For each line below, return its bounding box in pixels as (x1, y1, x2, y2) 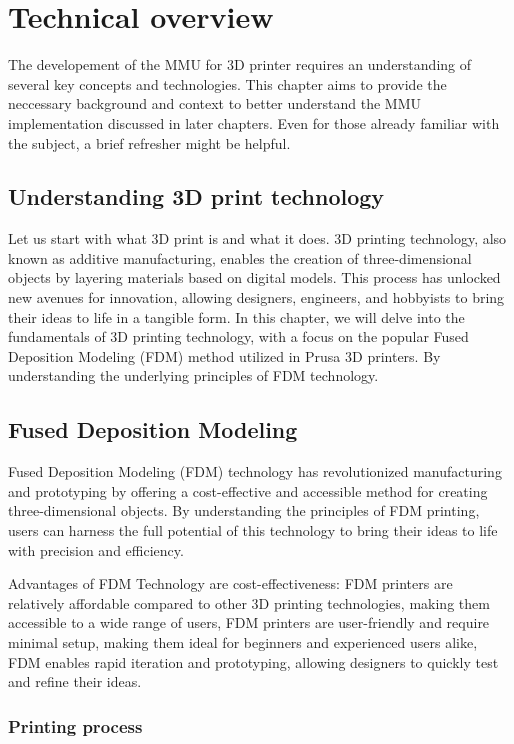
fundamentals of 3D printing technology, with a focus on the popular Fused (8, 326, 469, 347)
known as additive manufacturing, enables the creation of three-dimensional (8, 247, 472, 268)
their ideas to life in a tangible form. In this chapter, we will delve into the (8, 306, 465, 327)
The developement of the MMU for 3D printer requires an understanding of (8, 54, 472, 75)
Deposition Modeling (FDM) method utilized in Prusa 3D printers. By (8, 345, 441, 366)
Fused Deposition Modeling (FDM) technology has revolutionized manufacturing (8, 461, 502, 482)
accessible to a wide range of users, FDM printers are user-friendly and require (8, 612, 490, 633)
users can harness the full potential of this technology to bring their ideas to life (8, 520, 498, 541)
